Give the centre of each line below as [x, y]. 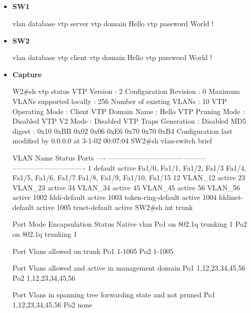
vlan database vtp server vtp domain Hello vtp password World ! [113, 23]
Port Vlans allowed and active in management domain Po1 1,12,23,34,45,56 [129, 268]
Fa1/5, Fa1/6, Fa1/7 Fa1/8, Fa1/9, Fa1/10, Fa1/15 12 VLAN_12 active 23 [129, 177]
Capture [27, 74]
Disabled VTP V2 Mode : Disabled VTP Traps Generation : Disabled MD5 [129, 121]
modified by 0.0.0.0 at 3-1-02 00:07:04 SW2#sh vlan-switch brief [112, 141]
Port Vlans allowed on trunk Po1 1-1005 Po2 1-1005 [93, 251]
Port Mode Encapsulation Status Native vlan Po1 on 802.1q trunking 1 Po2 [130, 224]
